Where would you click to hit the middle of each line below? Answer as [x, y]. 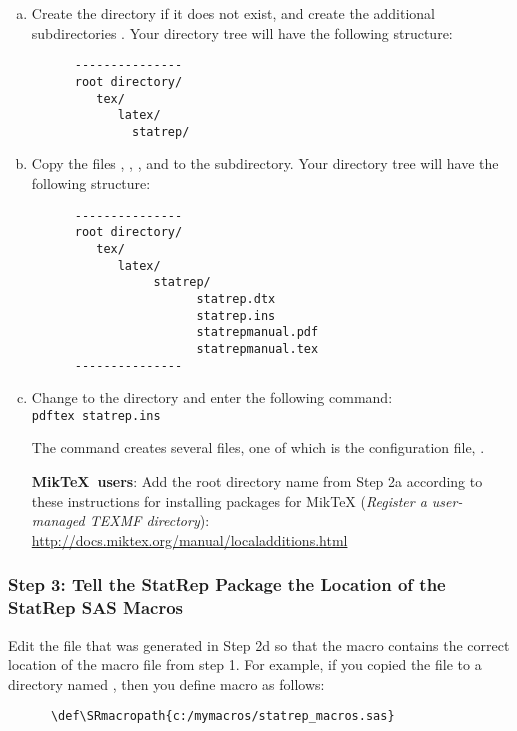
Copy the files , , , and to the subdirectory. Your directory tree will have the [265, 163]
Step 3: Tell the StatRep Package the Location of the [227, 584]
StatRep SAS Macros [96, 607]
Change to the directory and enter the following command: [212, 397]
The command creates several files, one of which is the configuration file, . [258, 447]
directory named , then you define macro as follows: [166, 683]
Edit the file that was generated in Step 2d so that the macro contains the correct [259, 644]
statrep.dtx [236, 298]
